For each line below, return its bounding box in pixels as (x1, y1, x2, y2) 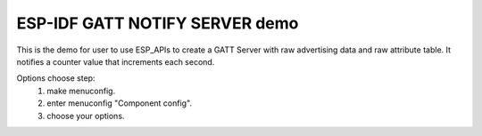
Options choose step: (16, 73, 96, 84)
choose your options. (46, 110, 125, 121)
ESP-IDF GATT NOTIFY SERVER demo (16, 13, 299, 33)
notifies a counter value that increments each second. (16, 56, 215, 67)
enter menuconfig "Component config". (46, 98, 192, 108)
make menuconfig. (46, 85, 116, 96)
